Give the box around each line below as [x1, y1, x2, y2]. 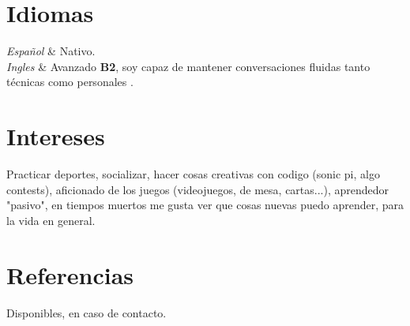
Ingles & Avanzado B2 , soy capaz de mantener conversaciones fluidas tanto [6, 58, 371, 74]
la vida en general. [6, 212, 96, 228]
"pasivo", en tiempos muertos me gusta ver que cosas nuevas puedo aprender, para [6, 197, 404, 213]
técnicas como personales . [6, 73, 134, 90]
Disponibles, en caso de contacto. [6, 304, 167, 320]
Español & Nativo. [6, 43, 96, 59]
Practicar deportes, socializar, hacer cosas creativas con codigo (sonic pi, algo [6, 166, 380, 182]
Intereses [6, 120, 105, 152]
